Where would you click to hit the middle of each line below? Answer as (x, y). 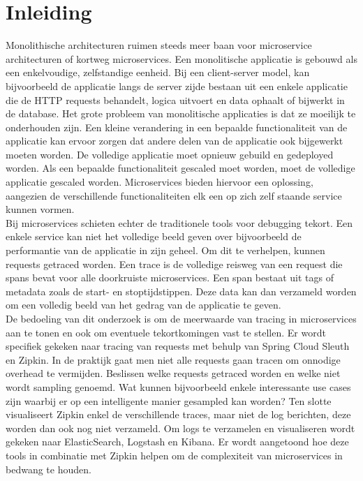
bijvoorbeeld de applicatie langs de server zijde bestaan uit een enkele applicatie (177, 86)
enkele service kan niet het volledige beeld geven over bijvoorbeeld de (154, 236)
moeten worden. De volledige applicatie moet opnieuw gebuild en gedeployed (170, 154)
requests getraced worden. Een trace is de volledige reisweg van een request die (174, 264)
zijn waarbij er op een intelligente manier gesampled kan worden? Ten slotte (169, 400)
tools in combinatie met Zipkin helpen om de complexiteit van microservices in (174, 455)
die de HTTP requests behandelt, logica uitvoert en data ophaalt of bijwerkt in (175, 99)
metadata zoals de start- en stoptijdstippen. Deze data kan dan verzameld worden (181, 291)
